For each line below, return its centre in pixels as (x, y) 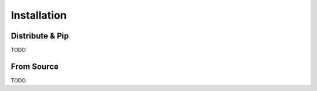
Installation (39, 15)
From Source (35, 66)
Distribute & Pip (40, 36)
